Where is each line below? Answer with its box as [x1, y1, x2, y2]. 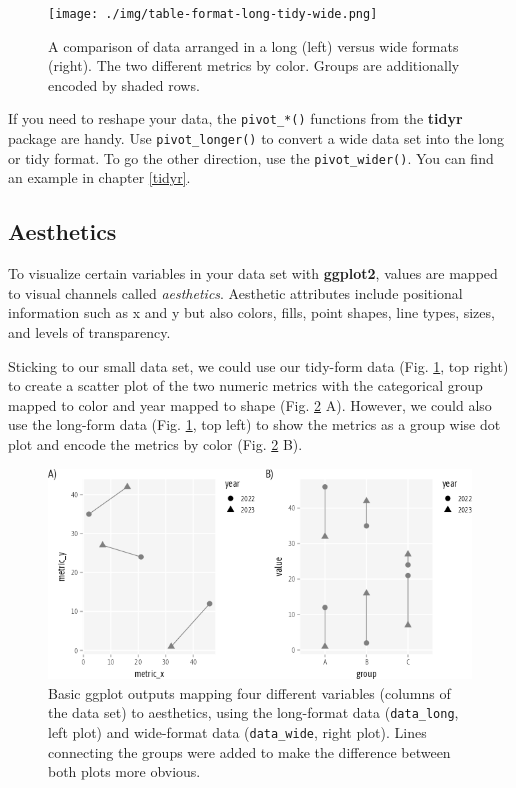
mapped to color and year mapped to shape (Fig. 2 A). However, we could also [8, 394, 492, 415]
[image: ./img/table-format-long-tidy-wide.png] [48, 7, 378, 21]
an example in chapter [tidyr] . [8, 167, 191, 188]
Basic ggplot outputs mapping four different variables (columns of [48, 682, 451, 703]
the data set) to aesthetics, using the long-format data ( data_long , [48, 702, 459, 723]
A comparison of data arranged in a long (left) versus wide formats [48, 35, 459, 56]
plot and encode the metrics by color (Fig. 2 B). [8, 433, 303, 454]
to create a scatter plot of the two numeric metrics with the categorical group [8, 375, 483, 396]
